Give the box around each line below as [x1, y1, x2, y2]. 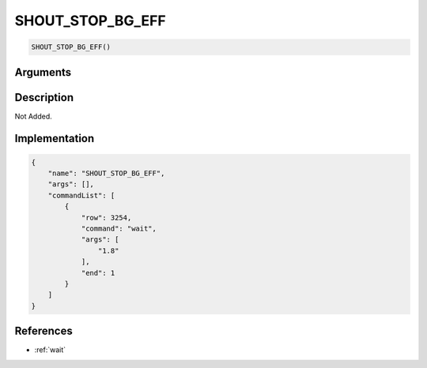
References [14, 325, 73, 338]
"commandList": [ [47, 190, 115, 200]
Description [14, 91, 74, 104]
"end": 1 [81, 268, 115, 277]
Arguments [14, 66, 72, 79]
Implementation [14, 132, 95, 145]
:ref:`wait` [34, 345, 66, 355]
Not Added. [14, 111, 53, 121]
